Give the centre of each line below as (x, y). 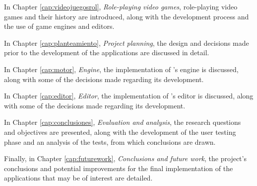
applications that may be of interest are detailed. (78, 178)
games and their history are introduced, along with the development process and (127, 16)
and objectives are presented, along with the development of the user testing (120, 132)
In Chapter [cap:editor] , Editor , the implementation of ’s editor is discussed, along (129, 96)
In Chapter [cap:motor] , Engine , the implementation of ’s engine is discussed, (121, 69)
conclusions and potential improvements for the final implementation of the (119, 168)
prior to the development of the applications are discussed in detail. (107, 52)
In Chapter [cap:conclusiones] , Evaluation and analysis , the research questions (123, 122)
